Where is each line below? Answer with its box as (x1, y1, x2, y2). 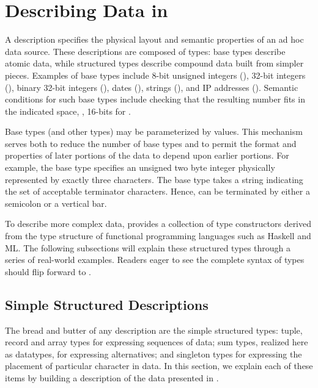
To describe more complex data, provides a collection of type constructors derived (5, 217, 312, 230)
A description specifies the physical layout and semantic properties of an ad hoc (5, 33, 304, 46)
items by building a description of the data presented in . (5, 371, 219, 384)
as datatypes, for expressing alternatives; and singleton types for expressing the (5, 347, 302, 360)
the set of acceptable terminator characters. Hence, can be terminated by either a (5, 185, 310, 198)
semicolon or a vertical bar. (5, 196, 107, 209)
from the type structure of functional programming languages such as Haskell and (5, 229, 311, 242)
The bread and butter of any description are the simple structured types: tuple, (5, 323, 303, 336)
